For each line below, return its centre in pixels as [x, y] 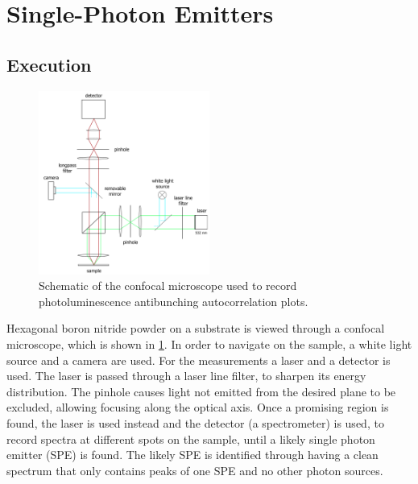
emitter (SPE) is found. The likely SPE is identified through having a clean [192, 455]
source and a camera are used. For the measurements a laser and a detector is [199, 360]
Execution [49, 64]
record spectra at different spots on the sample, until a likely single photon [191, 438]
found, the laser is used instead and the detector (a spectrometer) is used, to [195, 422]
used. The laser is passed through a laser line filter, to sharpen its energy [186, 376]
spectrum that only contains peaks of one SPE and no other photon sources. [195, 470]
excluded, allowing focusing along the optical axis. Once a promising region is [198, 407]
